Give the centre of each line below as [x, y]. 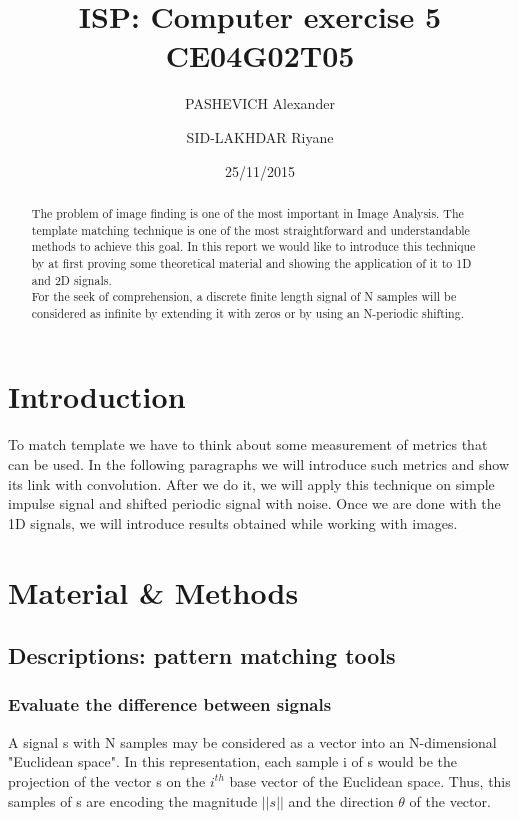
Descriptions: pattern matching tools [202, 655]
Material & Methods [153, 591]
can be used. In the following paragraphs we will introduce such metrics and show [259, 464]
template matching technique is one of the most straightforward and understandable [250, 229]
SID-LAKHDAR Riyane [260, 136]
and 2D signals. [71, 279]
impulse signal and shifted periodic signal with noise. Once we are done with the [254, 503]
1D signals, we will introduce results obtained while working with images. [233, 522]
